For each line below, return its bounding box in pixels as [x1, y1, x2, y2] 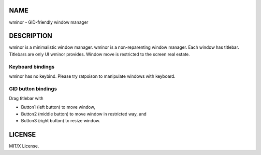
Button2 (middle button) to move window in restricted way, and [21, 111, 147, 117]
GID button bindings [9, 85, 58, 92]
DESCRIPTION [9, 32, 53, 40]
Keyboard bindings [9, 63, 55, 70]
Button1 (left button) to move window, [21, 104, 95, 110]
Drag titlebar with [9, 96, 43, 101]
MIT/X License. [9, 143, 39, 149]
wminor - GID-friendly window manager [9, 19, 88, 25]
